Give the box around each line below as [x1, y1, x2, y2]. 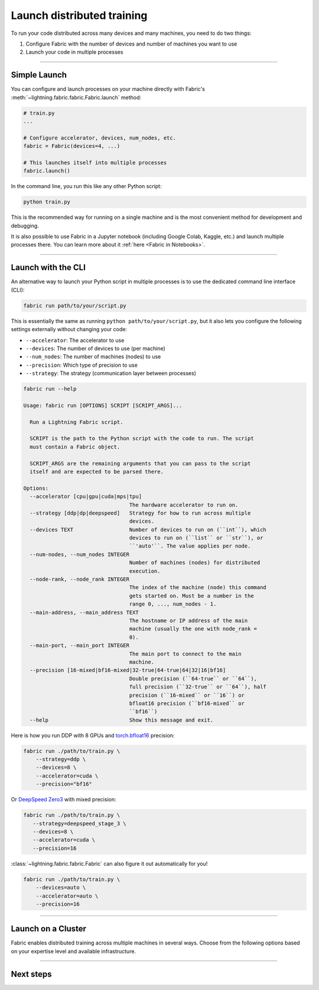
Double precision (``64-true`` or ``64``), [129, 675, 257, 682]
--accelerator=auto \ [35, 892, 99, 899]
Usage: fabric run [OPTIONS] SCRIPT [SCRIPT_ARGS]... [23, 402, 183, 409]
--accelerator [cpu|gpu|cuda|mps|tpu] [30, 493, 142, 500]
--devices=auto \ [35, 884, 86, 891]
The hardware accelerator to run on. [129, 502, 239, 508]
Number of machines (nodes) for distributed [129, 559, 261, 566]
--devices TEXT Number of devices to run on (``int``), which [30, 526, 267, 533]
